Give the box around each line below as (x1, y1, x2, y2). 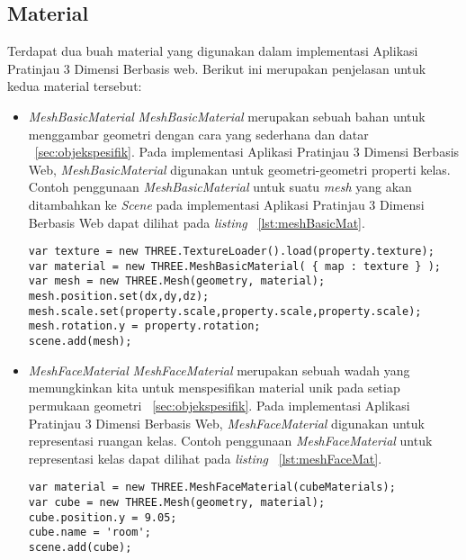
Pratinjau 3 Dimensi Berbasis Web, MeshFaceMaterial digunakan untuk (28, 413, 425, 432)
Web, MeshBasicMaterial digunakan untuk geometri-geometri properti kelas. (28, 159, 451, 178)
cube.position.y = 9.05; (28, 510, 177, 524)
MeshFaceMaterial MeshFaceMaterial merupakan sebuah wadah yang (28, 360, 410, 379)
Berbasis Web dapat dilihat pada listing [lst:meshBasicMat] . (28, 212, 365, 231)
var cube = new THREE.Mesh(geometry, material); (28, 495, 326, 509)
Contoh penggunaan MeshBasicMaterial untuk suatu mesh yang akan (28, 177, 412, 196)
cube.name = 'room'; (28, 526, 151, 539)
